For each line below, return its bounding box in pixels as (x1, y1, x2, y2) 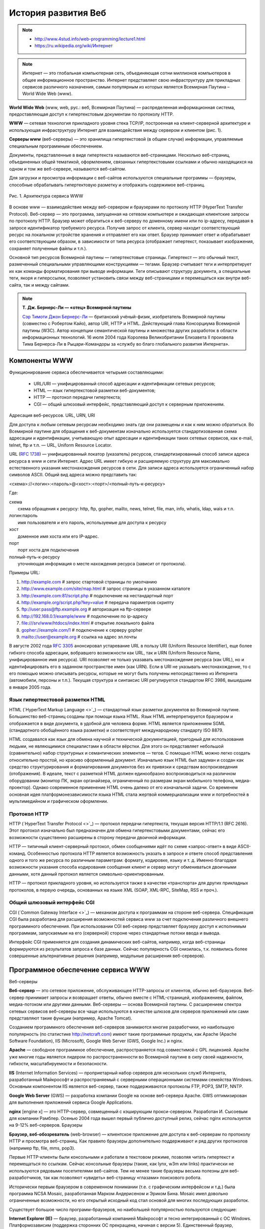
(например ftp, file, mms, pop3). (9, 1145, 76, 1151)
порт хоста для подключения (18, 547, 79, 553)
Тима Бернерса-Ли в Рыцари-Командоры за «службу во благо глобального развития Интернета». (22, 341, 230, 347)
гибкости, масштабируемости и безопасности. (9, 1061, 108, 1067)
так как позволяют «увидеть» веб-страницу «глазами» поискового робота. (43, 1175, 202, 1181)
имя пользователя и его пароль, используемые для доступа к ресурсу (18, 519, 167, 526)
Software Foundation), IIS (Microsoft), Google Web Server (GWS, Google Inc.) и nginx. (9, 1038, 184, 1044)
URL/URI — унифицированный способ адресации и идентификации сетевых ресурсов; (33, 380, 215, 386)
